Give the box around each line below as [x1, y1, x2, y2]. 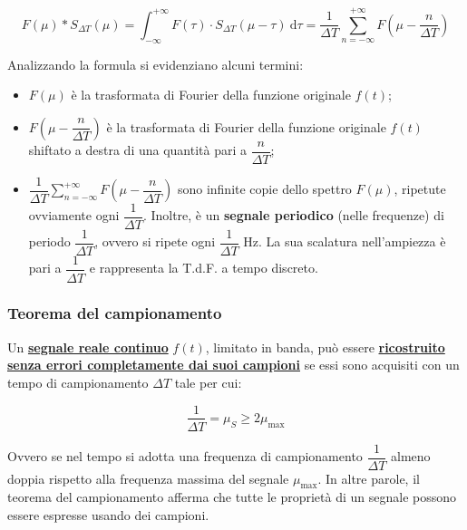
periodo [28, 232, 71, 251]
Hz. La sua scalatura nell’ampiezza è [243, 232, 446, 251]
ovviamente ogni [28, 206, 120, 225]
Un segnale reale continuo [7, 337, 169, 356]
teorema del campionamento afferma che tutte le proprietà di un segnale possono [7, 487, 457, 506]
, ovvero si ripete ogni [94, 232, 216, 251]
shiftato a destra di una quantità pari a [28, 140, 248, 159]
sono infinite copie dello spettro [177, 179, 352, 198]
